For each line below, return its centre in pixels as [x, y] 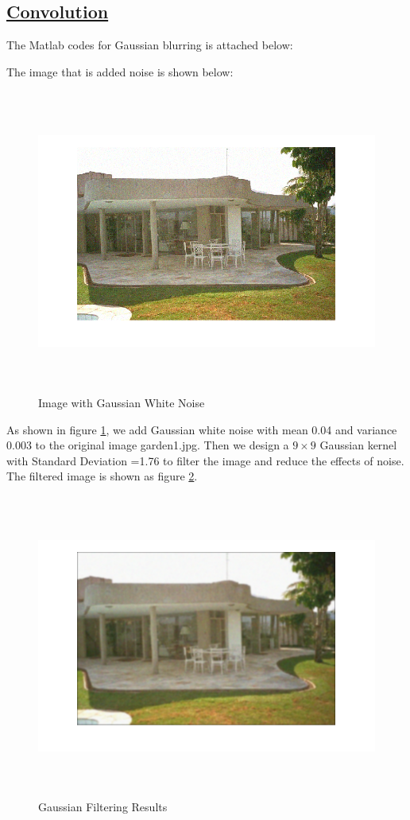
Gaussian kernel [358, 445]
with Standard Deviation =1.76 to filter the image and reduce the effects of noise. [205, 460]
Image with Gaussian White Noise [122, 402]
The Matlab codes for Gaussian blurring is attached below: [150, 45]
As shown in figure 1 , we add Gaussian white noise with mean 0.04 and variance [202, 429]
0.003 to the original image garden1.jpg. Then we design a [148, 445]
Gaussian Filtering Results [103, 807]
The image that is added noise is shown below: [120, 71]
